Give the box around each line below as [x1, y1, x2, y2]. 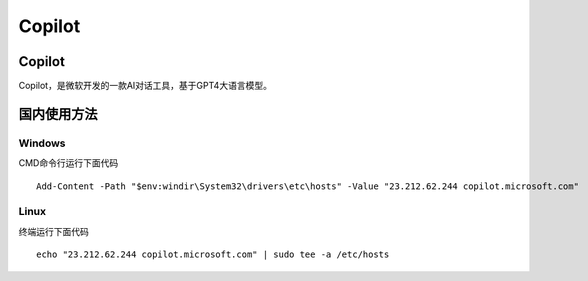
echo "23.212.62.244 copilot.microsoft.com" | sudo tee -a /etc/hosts [36, 249, 390, 260]
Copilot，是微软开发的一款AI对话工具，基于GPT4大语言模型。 [18, 80, 272, 92]
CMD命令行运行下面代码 [18, 157, 119, 169]
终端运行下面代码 [18, 225, 89, 237]
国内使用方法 [18, 105, 98, 122]
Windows [18, 136, 66, 150]
